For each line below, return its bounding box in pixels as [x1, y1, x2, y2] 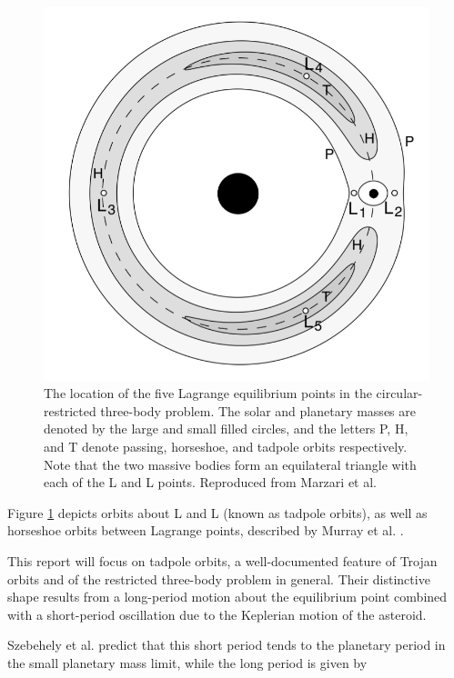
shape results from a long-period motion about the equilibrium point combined [7, 587, 448, 606]
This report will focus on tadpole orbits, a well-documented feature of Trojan [7, 551, 438, 570]
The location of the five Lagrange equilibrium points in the [44, 384, 372, 403]
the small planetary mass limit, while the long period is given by [7, 653, 368, 672]
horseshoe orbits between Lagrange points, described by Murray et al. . [7, 521, 404, 540]
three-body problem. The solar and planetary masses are [100, 401, 416, 420]
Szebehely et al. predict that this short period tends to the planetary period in [7, 635, 446, 654]
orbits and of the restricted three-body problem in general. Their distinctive [7, 569, 430, 588]
